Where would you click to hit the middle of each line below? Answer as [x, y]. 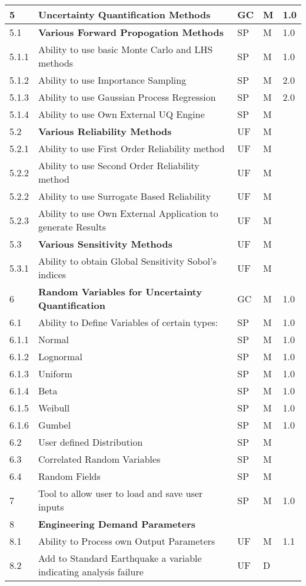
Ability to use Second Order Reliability [119, 165]
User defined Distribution [90, 442]
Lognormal [60, 356]
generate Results [72, 227]
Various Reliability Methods [105, 131]
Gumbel [54, 425]
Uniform [55, 373]
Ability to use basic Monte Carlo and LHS [125, 49]
